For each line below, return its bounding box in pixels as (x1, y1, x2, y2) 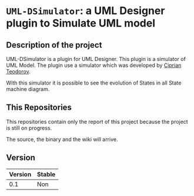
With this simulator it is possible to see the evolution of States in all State (6, 79, 182, 86)
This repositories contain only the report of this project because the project (6, 118, 188, 125)
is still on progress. (6, 124, 52, 131)
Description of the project (6, 40, 102, 50)
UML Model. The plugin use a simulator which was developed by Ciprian (6, 62, 182, 69)
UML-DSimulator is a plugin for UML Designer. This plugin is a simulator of (6, 56, 186, 62)
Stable (37, 170, 56, 178)
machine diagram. (6, 86, 50, 92)
